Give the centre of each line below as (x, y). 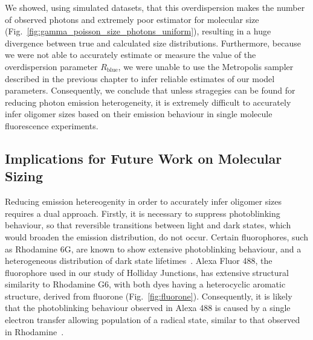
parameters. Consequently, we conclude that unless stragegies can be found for (150, 90)
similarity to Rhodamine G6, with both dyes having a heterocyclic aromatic (145, 284)
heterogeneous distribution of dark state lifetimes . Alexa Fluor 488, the (139, 261)
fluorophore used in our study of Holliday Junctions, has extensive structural (147, 272)
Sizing (24, 176)
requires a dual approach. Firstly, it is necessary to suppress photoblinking (143, 213)
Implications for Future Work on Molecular (144, 158)
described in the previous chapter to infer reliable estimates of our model (140, 78)
